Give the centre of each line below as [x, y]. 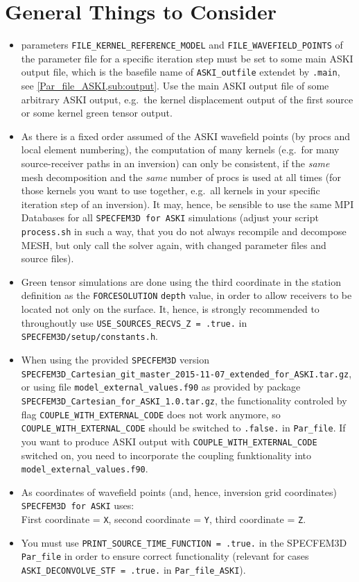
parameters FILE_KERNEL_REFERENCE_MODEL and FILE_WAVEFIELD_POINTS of [182, 45]
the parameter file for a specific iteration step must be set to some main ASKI [187, 58]
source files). [47, 258]
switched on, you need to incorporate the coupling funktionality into [166, 455]
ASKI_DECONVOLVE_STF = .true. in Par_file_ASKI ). [133, 570]
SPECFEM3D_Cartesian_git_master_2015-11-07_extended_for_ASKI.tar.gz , [186, 373]
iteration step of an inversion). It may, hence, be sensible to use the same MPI [187, 204]
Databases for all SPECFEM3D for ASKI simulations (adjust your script [170, 217]
